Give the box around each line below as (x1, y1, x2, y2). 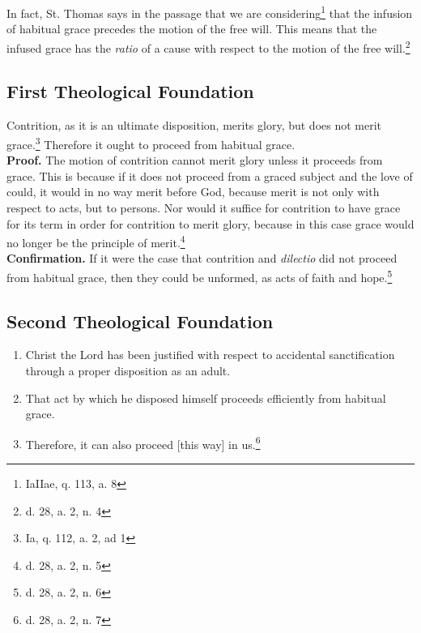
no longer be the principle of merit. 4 (6, 232, 185, 250)
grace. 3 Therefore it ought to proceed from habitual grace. (6, 133, 296, 152)
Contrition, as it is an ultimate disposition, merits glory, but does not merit (6, 117, 382, 134)
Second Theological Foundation (6, 308, 274, 333)
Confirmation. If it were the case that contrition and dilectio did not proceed (6, 250, 398, 267)
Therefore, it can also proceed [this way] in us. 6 (25, 433, 261, 452)
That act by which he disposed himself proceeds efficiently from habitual (25, 389, 386, 406)
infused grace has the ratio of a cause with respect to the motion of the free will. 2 (6, 36, 410, 56)
